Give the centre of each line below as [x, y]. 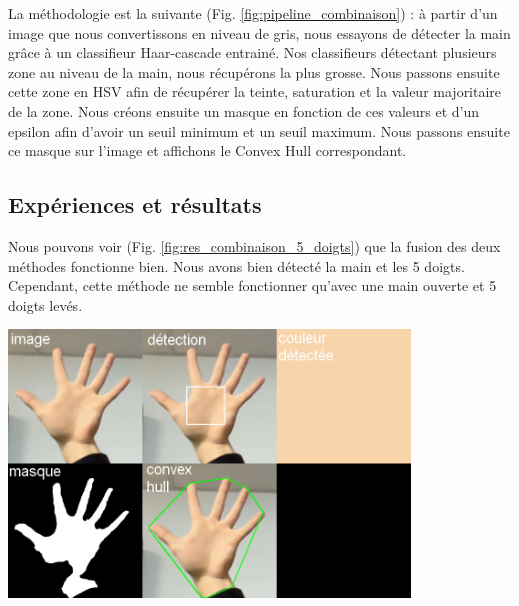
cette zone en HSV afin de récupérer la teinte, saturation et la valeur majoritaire [255, 91]
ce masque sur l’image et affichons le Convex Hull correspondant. [207, 150]
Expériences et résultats [135, 204]
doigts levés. [45, 304]
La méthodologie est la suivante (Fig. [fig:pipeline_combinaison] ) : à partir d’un [253, 13]
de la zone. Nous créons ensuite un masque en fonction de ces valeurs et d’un [244, 110]
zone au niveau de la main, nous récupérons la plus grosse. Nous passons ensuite [254, 71]
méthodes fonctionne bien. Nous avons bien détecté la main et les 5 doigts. [236, 265]
